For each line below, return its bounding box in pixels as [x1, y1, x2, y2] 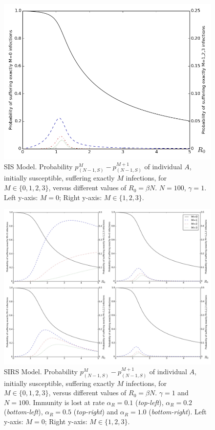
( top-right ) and [73, 407, 118, 417]
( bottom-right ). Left [149, 407, 207, 417]
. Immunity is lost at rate [28, 397, 105, 407]
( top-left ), [135, 397, 164, 407]
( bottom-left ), [4, 407, 43, 417]
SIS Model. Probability [4, 161, 73, 171]
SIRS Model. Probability [4, 366, 78, 376]
